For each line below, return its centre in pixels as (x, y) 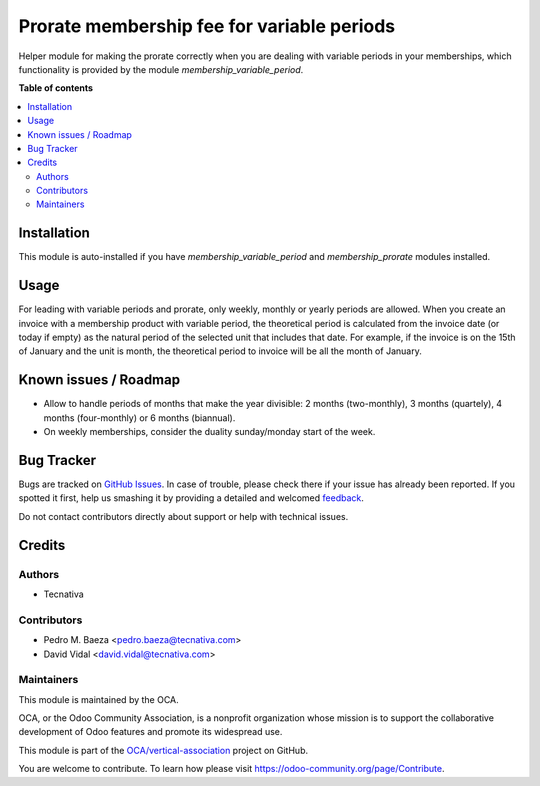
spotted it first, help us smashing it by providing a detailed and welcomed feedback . (191, 498)
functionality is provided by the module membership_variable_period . (161, 69)
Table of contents (56, 88)
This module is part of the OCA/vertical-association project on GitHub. (163, 750)
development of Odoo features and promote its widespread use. (150, 732)
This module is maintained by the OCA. (98, 699)
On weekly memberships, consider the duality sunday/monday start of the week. (209, 432)
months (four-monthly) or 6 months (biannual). (139, 417)
